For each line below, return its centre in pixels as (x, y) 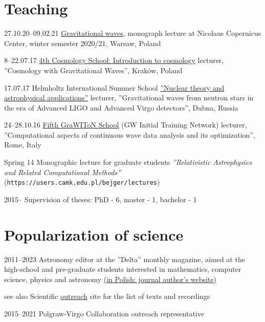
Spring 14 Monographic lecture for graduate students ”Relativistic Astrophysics (128, 162)
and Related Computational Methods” (63, 172)
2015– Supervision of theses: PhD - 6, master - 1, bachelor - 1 (101, 199)
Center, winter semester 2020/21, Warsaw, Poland (83, 43)
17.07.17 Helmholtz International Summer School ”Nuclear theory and (114, 87)
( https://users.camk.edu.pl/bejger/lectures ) (82, 182)
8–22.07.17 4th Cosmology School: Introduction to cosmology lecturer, (114, 60)
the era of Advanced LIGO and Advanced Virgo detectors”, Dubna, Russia (121, 107)
